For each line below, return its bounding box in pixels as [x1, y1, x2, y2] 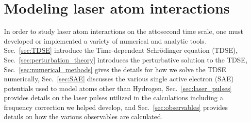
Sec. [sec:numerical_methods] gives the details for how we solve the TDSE [4, 64, 226, 74]
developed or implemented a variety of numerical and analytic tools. [4, 35, 206, 46]
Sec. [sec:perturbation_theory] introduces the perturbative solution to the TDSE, [4, 54, 248, 64]
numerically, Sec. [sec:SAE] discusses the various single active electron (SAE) [4, 74, 234, 84]
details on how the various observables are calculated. [4, 111, 163, 122]
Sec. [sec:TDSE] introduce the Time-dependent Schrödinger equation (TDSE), [4, 45, 238, 55]
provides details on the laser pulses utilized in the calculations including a [4, 92, 223, 103]
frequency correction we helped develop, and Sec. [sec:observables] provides [4, 102, 228, 112]
